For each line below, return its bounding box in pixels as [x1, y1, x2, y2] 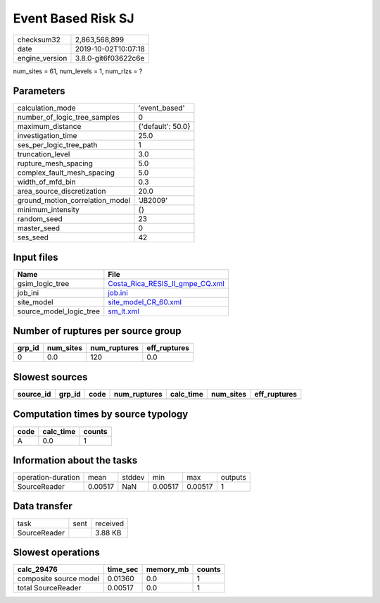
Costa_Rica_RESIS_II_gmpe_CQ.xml [108, 278, 225, 288]
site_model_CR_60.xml [108, 297, 182, 306]
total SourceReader [17, 583, 82, 593]
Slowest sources [13, 371, 88, 383]
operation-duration [17, 473, 80, 483]
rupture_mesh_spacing [17, 158, 93, 168]
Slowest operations [13, 546, 100, 558]
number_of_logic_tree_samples [17, 113, 120, 123]
